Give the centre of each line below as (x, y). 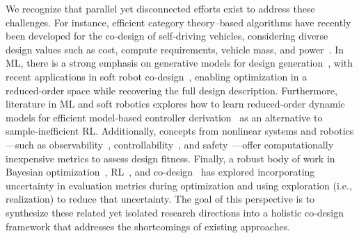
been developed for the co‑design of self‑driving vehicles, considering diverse (167, 36)
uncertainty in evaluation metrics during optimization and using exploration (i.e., (179, 185)
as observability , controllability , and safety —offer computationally (185, 144)
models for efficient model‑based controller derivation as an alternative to (164, 117)
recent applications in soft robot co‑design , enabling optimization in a (157, 76)
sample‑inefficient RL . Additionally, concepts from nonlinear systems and (161, 131)
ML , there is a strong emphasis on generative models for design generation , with (179, 63)
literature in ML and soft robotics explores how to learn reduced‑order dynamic (175, 104)
